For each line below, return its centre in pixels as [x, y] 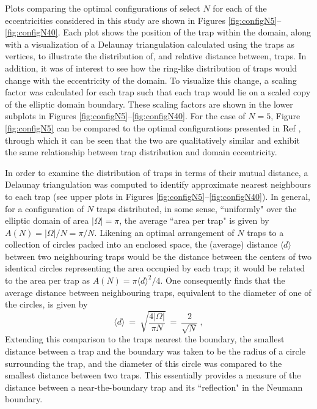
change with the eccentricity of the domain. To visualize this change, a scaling [151, 80]
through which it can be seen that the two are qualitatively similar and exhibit [152, 140]
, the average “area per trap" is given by [194, 220]
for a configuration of [45, 208]
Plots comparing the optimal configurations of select [103, 8]
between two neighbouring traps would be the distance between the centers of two [158, 256]
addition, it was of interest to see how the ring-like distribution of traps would [151, 68]
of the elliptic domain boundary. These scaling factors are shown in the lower [149, 104]
